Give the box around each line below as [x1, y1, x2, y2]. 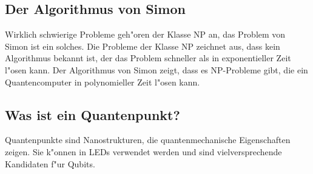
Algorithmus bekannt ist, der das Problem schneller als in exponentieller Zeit [5, 52, 291, 64]
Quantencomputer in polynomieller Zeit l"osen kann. [5, 75, 200, 88]
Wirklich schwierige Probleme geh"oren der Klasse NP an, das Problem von [5, 28, 286, 41]
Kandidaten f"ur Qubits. [5, 157, 95, 170]
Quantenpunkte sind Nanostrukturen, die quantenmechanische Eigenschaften [5, 133, 291, 146]
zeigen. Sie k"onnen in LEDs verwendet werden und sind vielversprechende [5, 145, 282, 158]
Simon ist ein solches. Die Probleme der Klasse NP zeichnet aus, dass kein [5, 39, 280, 52]
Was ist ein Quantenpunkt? [5, 105, 180, 124]
